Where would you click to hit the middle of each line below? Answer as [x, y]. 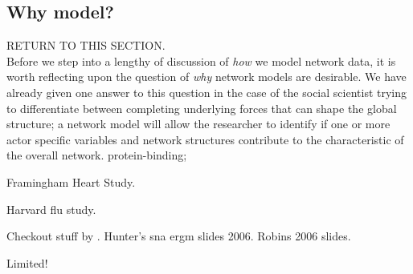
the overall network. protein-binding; [97, 155]
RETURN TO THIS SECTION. [86, 45]
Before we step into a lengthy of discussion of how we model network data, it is [201, 60]
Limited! [27, 262]
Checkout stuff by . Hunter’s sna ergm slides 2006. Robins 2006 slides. [179, 236]
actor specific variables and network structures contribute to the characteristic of [205, 139]
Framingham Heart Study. [71, 181]
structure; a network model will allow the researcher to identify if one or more [198, 124]
